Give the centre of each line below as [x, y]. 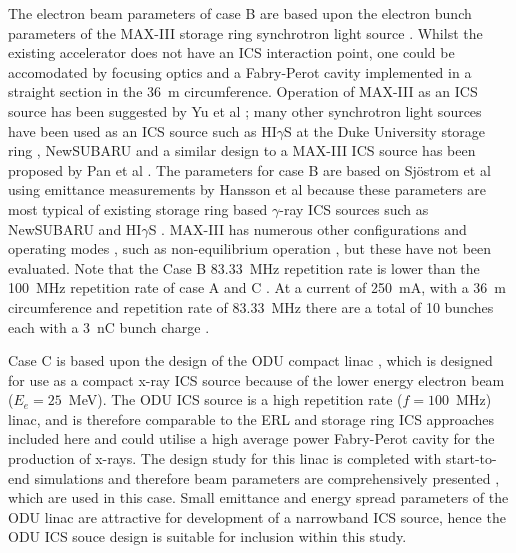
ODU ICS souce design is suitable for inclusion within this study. [207, 536]
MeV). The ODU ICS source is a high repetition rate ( [235, 399]
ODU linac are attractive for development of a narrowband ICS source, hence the [257, 516]
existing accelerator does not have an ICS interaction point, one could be [231, 52]
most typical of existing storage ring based [138, 208]
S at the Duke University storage [384, 130]
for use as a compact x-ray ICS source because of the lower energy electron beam [256, 379]
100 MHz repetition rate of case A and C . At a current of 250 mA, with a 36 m [257, 287]
